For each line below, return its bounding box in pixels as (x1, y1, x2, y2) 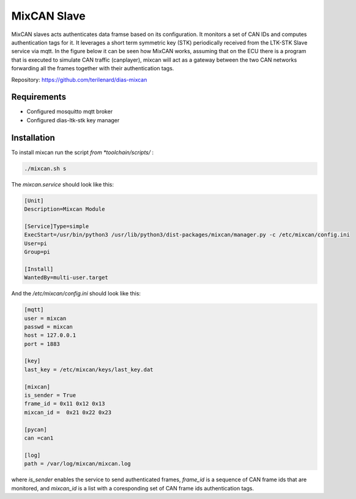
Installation (11, 132, 55, 143)
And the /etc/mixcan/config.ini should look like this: (11, 290, 141, 297)
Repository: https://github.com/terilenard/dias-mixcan (11, 76, 147, 83)
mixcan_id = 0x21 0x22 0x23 (24, 408, 112, 416)
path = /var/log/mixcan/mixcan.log (24, 460, 131, 467)
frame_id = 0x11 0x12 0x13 (24, 401, 105, 407)
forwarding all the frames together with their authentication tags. (11, 65, 174, 72)
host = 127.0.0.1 (24, 332, 76, 339)
